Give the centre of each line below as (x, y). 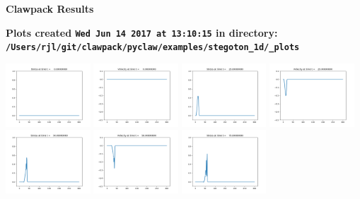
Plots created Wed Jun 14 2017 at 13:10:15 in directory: (142, 32)
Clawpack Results (50, 8)
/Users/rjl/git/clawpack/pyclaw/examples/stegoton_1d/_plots (153, 48)
